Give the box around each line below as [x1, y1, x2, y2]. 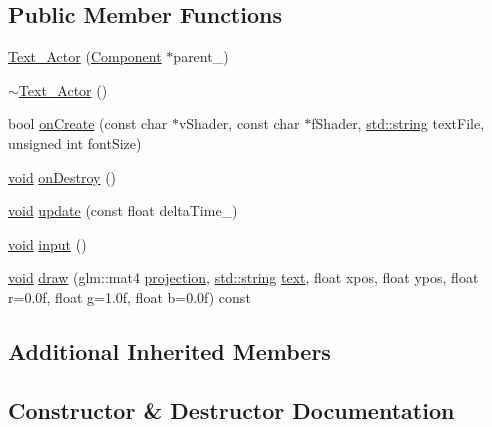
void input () [8, 233, 87, 254]
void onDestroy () [8, 166, 117, 187]
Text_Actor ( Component [8, 46, 162, 67]
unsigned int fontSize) [8, 132, 142, 153]
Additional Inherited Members [8, 335, 331, 366]
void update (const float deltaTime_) [8, 200, 238, 221]
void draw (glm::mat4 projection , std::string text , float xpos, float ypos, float [8, 267, 479, 288]
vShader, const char [178, 113, 300, 134]
